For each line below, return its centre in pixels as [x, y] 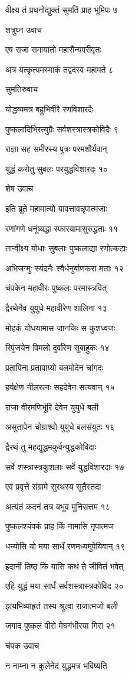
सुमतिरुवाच [22, 89]
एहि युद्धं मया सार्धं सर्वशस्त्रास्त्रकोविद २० [65, 586]
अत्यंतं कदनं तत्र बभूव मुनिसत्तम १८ [58, 506]
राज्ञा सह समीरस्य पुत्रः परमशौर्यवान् [56, 149]
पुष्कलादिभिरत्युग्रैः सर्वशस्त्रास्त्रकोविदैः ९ [62, 129]
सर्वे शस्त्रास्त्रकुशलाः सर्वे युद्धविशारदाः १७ [65, 466]
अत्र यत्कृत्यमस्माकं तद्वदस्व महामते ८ [60, 69]
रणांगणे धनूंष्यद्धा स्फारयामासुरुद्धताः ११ [62, 228]
